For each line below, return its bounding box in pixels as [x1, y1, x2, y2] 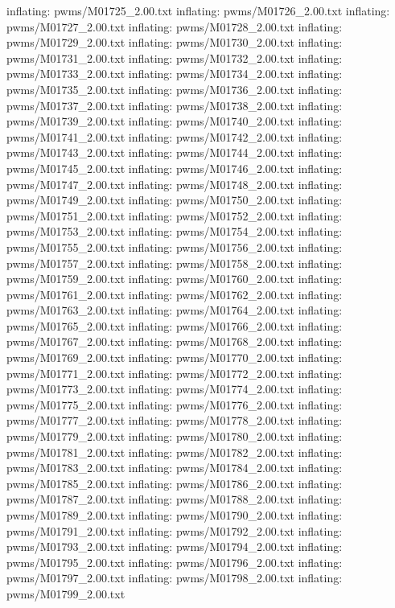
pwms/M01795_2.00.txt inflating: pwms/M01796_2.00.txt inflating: [6, 553, 343, 570]
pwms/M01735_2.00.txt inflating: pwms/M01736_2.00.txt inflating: [6, 80, 343, 97]
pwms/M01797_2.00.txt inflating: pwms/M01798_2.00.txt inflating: [6, 569, 343, 586]
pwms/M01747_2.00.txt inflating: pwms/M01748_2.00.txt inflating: [6, 175, 343, 192]
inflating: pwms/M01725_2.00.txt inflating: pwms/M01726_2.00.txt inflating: [6, 2, 390, 18]
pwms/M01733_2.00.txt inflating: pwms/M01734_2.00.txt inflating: [6, 65, 343, 82]
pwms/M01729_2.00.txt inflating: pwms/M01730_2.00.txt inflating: [6, 34, 343, 51]
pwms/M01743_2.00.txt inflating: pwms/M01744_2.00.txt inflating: [6, 144, 343, 161]
